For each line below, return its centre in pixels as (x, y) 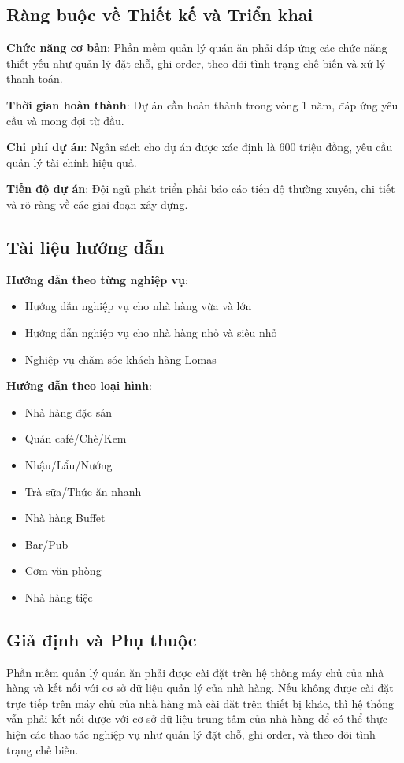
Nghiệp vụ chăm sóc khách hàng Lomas (120, 359)
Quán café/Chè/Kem (76, 438)
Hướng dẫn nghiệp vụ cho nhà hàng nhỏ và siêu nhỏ (151, 332)
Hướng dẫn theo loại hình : (79, 385)
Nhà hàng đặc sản (68, 411)
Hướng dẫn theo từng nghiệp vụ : (97, 279)
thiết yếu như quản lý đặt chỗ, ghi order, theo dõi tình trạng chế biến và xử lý (196, 63)
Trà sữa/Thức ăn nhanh (83, 491)
